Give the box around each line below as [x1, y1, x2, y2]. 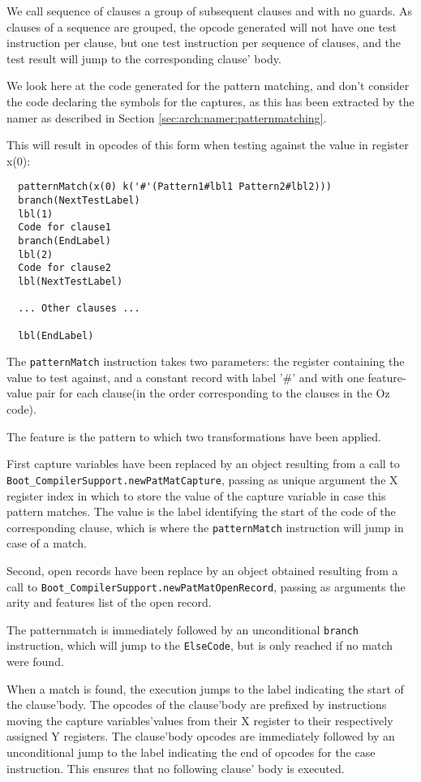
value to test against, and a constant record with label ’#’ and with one [6, 368, 364, 385]
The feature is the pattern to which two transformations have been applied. [6, 428, 381, 445]
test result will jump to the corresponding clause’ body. [6, 49, 281, 67]
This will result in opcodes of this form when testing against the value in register [6, 136, 409, 153]
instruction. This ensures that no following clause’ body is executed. [6, 759, 345, 776]
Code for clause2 [18, 262, 111, 274]
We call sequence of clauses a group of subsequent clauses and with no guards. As [6, 2, 413, 19]
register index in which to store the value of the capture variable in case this [6, 487, 386, 504]
